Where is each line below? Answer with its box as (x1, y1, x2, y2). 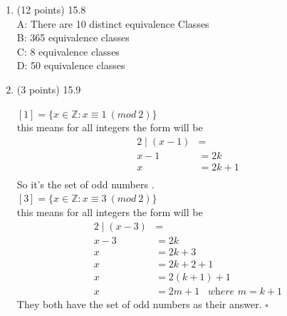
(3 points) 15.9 (16, 81, 81, 96)
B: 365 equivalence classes (16, 30, 130, 45)
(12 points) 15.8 (16, 2, 86, 16)
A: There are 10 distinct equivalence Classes (16, 16, 209, 31)
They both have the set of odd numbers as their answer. (16, 296, 262, 311)
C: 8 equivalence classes (16, 44, 120, 58)
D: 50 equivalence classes (16, 58, 125, 73)
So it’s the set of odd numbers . (16, 176, 155, 191)
